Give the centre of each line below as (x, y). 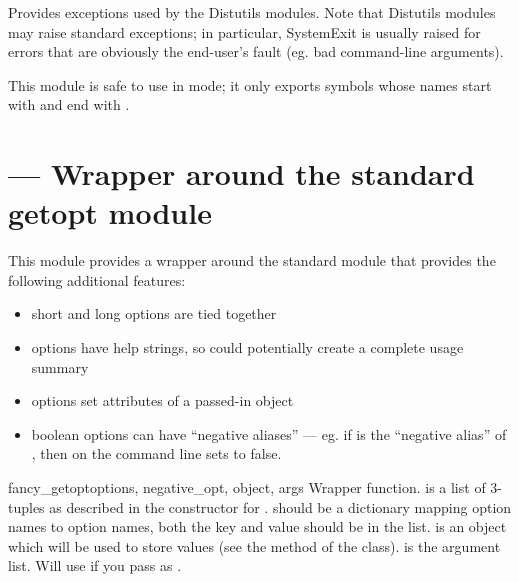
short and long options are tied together (154, 313)
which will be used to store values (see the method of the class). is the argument (254, 545)
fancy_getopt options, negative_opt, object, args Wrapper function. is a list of (247, 487)
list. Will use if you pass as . (95, 565)
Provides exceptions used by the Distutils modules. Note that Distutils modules (252, 12)
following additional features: (97, 279)
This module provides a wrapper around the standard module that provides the (252, 260)
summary (60, 366)
